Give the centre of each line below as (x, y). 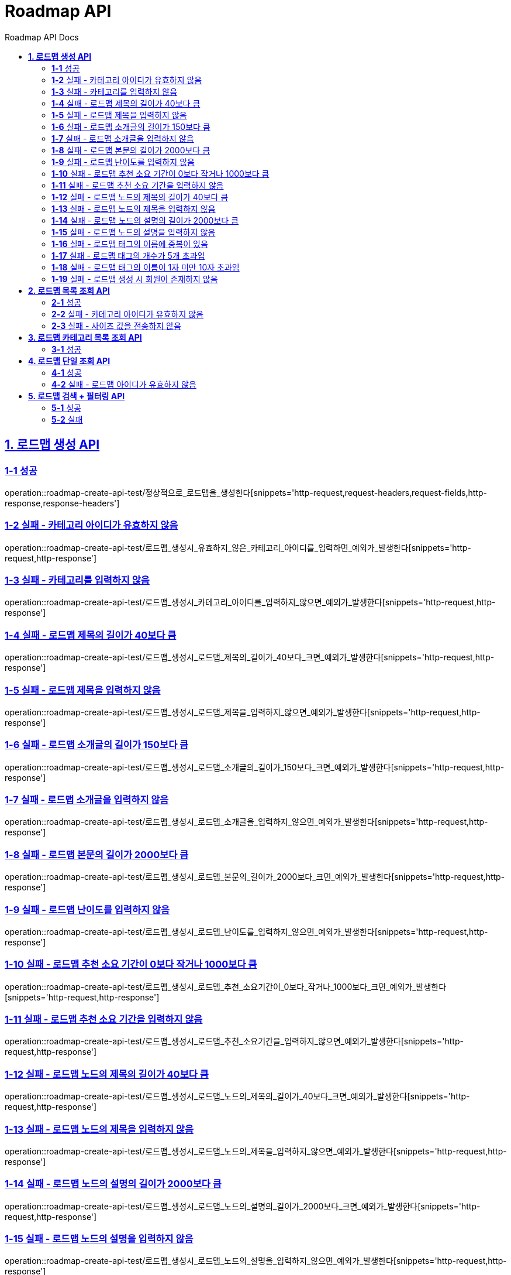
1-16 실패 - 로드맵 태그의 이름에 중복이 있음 (130, 244)
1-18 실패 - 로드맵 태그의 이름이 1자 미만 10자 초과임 (146, 267)
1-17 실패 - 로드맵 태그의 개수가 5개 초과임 (128, 255)
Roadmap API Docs (42, 37)
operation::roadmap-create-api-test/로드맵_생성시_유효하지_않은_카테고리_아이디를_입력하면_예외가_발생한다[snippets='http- (238, 547)
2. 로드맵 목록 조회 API (69, 290)
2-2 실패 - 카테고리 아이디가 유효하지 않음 (128, 314)
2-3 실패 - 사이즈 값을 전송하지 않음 (116, 325)
